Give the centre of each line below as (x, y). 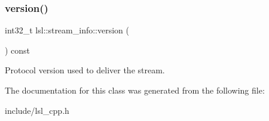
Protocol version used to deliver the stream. (85, 70)
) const (18, 50)
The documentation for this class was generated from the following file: (135, 90)
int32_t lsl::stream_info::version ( (67, 30)
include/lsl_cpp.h (37, 110)
